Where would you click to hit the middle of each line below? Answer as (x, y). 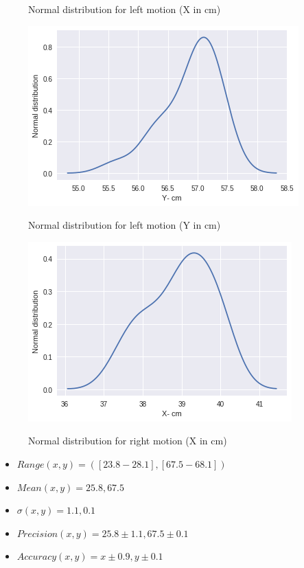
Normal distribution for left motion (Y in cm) (125, 225)
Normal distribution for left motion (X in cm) (125, 9)
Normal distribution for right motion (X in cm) (128, 441)
